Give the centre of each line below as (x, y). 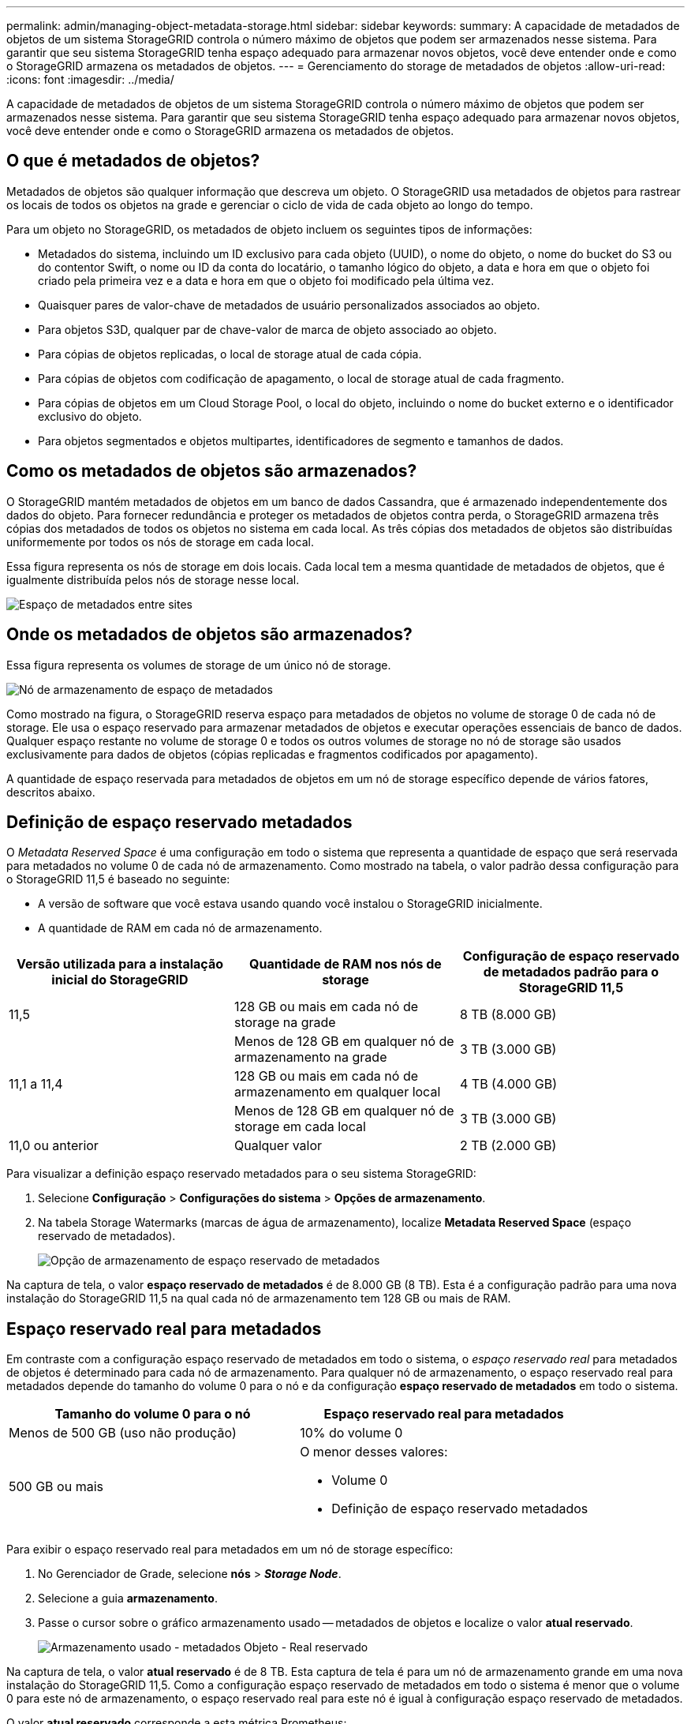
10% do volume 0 (351, 1433)
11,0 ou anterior (54, 1146)
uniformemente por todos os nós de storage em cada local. (160, 542)
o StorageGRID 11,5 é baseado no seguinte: (118, 879)
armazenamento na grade (310, 1057)
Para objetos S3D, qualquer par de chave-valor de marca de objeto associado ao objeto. (267, 329)
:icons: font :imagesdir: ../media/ (90, 79)
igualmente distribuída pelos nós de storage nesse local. (153, 579)
